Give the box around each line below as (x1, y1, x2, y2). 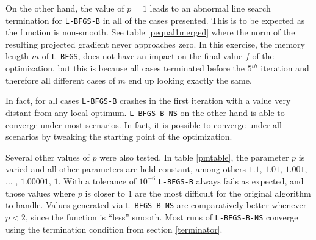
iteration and (260, 62, 309, 75)
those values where (5, 186, 76, 199)
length (5, 49, 29, 62)
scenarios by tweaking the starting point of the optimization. (5, 130, 232, 143)
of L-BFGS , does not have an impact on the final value (41, 49, 243, 62)
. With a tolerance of (58, 174, 136, 187)
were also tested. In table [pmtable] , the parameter (99, 150, 289, 163)
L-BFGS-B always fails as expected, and (158, 174, 304, 187)
